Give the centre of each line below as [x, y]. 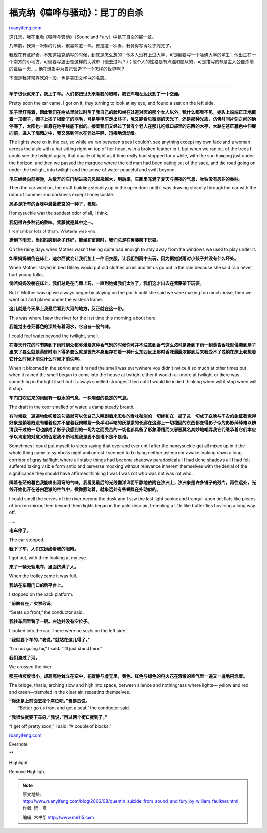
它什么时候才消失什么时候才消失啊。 [46, 359]
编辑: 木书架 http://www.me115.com [58, 817]
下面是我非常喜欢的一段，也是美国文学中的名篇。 [59, 78]
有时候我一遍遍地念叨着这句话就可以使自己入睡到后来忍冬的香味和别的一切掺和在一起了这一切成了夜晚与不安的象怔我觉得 [133, 416]
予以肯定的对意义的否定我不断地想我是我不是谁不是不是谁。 [70, 437]
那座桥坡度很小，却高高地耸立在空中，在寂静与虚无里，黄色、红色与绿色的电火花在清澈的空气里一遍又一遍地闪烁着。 [128, 676]
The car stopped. [27, 540]
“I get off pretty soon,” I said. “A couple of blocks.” [60, 726]
